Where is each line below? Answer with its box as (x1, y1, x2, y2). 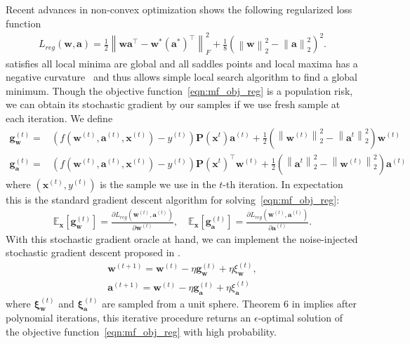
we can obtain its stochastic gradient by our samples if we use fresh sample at (6, 97, 340, 112)
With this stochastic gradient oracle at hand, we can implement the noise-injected (6, 231, 358, 246)
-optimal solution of (258, 310, 343, 325)
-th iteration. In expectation (223, 176, 343, 191)
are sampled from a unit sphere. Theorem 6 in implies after (102, 296, 357, 310)
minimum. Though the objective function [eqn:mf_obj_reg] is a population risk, (6, 83, 353, 98)
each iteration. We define (6, 110, 113, 125)
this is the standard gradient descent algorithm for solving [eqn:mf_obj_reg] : (6, 192, 340, 206)
